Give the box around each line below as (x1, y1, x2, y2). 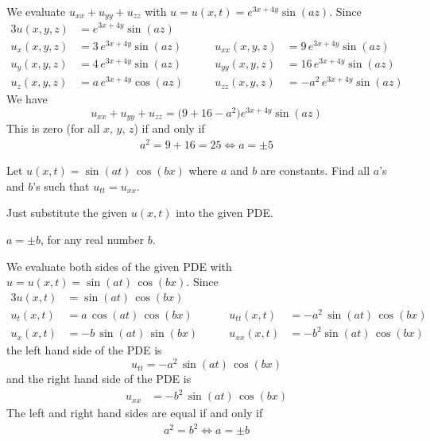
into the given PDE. (176, 204, 273, 221)
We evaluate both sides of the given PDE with (6, 257, 232, 274)
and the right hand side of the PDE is (6, 370, 192, 387)
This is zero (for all (6, 120, 100, 137)
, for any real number (40, 230, 145, 247)
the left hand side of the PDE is (6, 342, 162, 358)
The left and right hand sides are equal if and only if (6, 404, 263, 421)
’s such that (33, 177, 90, 194)
